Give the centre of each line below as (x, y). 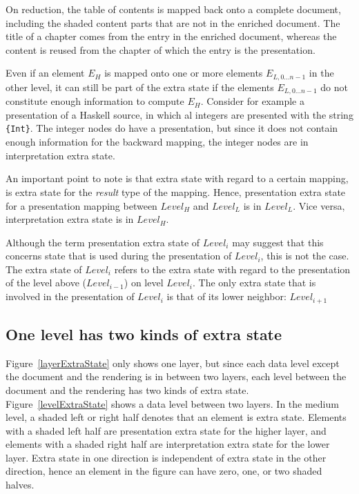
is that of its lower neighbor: (226, 296)
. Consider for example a (252, 101)
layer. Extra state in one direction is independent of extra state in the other (166, 457)
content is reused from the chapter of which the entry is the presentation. (161, 49)
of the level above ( (46, 283)
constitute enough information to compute (95, 101)
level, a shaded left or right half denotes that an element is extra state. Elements (176, 417)
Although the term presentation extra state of (103, 242)
